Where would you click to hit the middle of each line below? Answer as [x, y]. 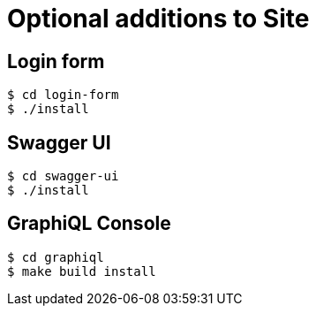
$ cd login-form [63, 95]
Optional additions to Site [158, 19]
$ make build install [82, 271]
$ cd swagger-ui [63, 176]
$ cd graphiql [56, 257]
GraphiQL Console [89, 224]
